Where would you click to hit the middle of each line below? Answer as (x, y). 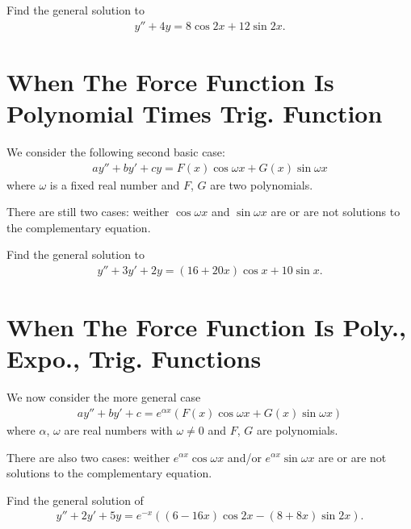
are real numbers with (118, 429)
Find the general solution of (75, 500)
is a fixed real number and (115, 184)
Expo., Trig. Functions (134, 358)
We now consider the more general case (104, 397)
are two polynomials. (262, 184)
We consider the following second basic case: (116, 151)
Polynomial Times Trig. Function (195, 113)
